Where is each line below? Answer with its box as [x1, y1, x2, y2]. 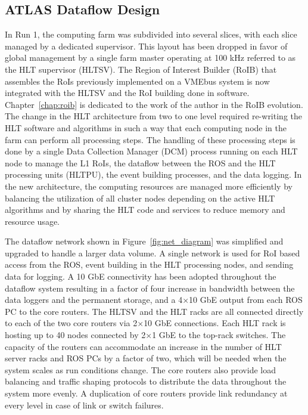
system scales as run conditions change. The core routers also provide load [5, 363, 276, 376]
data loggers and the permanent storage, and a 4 [5, 293, 183, 306]
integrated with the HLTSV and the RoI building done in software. [5, 86, 250, 99]
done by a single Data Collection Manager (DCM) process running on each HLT [5, 145, 298, 157]
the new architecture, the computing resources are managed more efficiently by [5, 179, 293, 192]
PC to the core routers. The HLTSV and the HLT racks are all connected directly [5, 305, 304, 317]
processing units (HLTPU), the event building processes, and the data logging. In [5, 168, 302, 181]
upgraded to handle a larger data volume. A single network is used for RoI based [5, 246, 300, 259]
